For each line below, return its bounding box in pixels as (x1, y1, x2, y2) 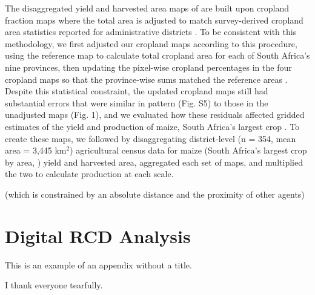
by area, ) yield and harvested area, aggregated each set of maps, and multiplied (5, 155, 303, 168)
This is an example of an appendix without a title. (5, 258, 192, 271)
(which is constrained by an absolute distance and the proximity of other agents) (5, 187, 305, 200)
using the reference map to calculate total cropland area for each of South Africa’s (5, 49, 310, 62)
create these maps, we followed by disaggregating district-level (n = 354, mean (5, 132, 296, 144)
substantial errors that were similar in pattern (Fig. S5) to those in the (5, 96, 268, 109)
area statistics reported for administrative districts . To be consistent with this (5, 25, 297, 38)
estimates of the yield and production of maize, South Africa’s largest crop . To (5, 120, 300, 132)
